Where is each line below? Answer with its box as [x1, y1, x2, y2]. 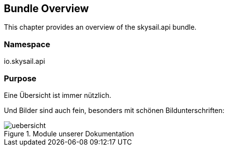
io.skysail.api [4, 57, 45, 66]
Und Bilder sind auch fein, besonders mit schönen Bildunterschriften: [4, 106, 225, 114]
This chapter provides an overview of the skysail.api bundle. [4, 23, 197, 32]
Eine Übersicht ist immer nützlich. [4, 91, 111, 99]
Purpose [4, 73, 36, 83]
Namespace [4, 39, 51, 49]
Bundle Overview [4, 2, 89, 15]
